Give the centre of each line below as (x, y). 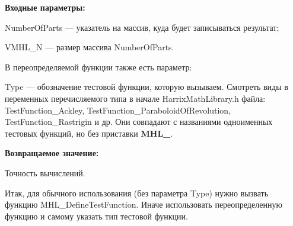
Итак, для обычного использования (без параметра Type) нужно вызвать (137, 193)
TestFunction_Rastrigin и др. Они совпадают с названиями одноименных (139, 122)
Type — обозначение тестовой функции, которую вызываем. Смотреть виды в (146, 87)
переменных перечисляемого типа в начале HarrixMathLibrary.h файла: (135, 98)
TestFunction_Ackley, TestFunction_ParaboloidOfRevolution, (118, 110)
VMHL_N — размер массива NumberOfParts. (90, 47)
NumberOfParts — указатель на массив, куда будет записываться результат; (142, 27)
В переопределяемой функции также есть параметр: (98, 67)
